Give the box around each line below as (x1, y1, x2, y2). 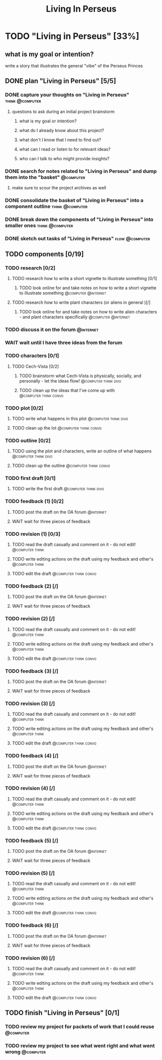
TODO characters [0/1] (5, 352, 59, 359)
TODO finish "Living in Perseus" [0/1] (5, 1009, 120, 1017)
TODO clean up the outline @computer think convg (12, 463, 110, 469)
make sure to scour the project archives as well (12, 184, 106, 190)
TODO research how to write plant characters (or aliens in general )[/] (12, 299, 151, 305)
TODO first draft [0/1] (5, 475, 56, 481)
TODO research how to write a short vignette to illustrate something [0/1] (12, 276, 157, 282)
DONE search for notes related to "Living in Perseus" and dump (5, 167, 157, 174)
